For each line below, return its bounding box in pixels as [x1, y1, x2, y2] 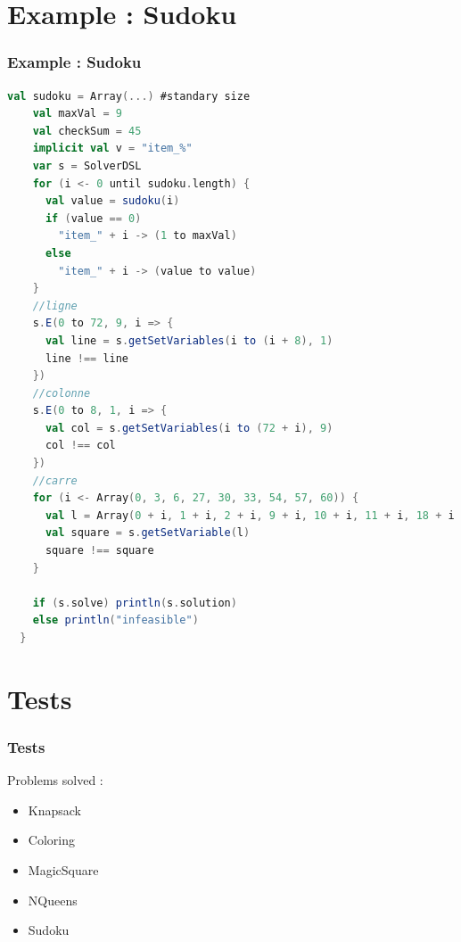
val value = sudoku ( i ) [45, 194, 180, 208]
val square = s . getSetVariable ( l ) [45, 526, 251, 540]
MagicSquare [28, 860, 99, 879]
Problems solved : [7, 771, 103, 789]
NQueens [28, 890, 78, 909]
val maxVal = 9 [32, 107, 122, 120]
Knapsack [28, 800, 81, 819]
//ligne [32, 299, 78, 312]
